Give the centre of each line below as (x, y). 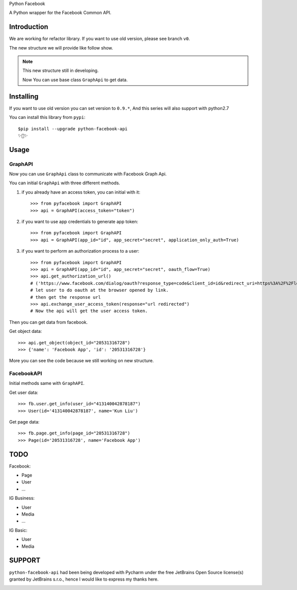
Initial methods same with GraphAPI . (47, 383)
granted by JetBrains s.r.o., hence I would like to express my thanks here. (84, 579)
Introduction (29, 27)
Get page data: (24, 422)
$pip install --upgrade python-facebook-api (73, 129)
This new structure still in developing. (61, 71)
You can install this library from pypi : (47, 117)
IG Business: (22, 498)
